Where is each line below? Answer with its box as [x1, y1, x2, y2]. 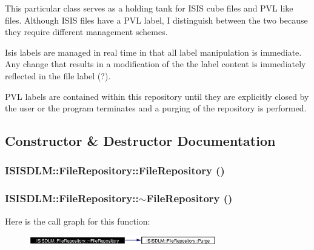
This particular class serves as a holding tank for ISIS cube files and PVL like [5, 2, 293, 14]
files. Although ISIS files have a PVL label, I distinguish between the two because [5, 13, 308, 26]
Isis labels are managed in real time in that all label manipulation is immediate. [5, 45, 302, 58]
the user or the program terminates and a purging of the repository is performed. [5, 102, 307, 114]
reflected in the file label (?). [5, 69, 111, 82]
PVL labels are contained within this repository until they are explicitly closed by [5, 90, 309, 102]
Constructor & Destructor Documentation [5, 131, 276, 150]
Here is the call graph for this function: [5, 214, 150, 227]
